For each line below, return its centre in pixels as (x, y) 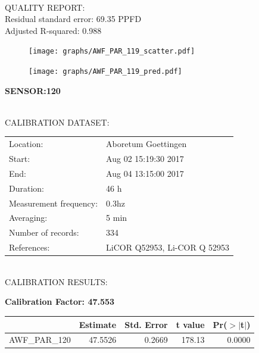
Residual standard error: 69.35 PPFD (73, 19)
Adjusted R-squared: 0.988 (53, 30)
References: (29, 247)
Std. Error (146, 324)
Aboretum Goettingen (146, 144)
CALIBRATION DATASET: (57, 122)
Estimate (98, 324)
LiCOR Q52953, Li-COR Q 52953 (168, 247)
